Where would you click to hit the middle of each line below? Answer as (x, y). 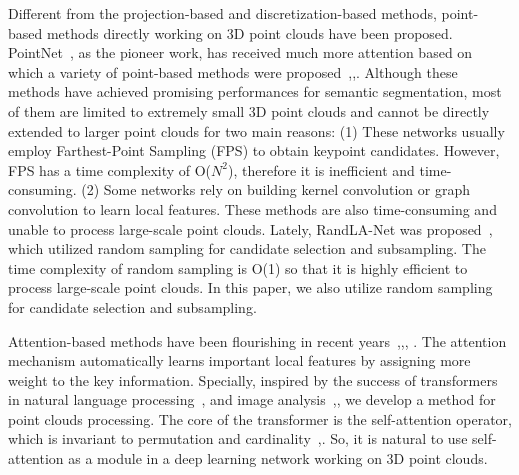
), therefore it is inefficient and (321, 169)
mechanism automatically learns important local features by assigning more (239, 360)
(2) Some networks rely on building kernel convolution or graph (275, 189)
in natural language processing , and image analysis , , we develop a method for (252, 399)
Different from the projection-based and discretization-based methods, (222, 13)
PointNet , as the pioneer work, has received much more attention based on (240, 52)
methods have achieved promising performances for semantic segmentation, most (255, 91)
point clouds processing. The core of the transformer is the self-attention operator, (260, 418)
